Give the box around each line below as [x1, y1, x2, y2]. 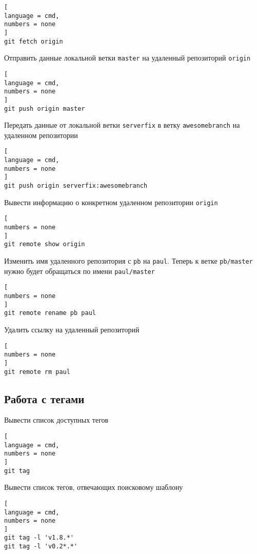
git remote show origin [4, 241, 85, 248]
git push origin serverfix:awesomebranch [4, 182, 148, 190]
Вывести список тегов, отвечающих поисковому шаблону [4, 482, 183, 492]
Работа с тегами [4, 390, 85, 406]
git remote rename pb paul [4, 309, 96, 317]
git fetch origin [4, 37, 63, 45]
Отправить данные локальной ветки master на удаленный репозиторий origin [4, 52, 251, 63]
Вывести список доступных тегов [4, 414, 109, 425]
